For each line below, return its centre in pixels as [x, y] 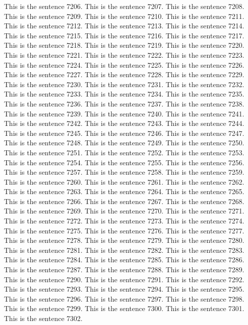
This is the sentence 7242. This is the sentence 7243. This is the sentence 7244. [124, 123]
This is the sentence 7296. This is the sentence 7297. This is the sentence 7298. [124, 298]
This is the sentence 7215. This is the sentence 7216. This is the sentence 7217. [124, 35]
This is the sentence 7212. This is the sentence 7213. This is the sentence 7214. [124, 26]
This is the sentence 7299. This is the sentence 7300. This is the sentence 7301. [124, 308]
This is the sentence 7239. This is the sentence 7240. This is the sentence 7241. [124, 113]
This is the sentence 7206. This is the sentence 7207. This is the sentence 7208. [124, 6]
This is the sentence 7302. [43, 318]
